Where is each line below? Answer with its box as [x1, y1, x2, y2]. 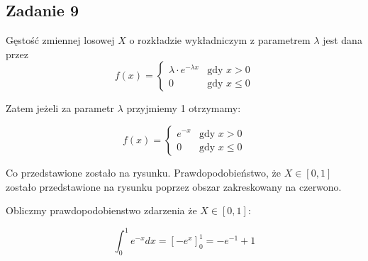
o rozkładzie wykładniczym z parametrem [129, 33, 311, 48]
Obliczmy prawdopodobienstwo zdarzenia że [6, 203, 197, 218]
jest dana [323, 33, 362, 48]
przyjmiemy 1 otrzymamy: [126, 101, 241, 116]
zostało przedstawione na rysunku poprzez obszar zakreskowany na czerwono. [6, 179, 342, 194]
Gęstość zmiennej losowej [6, 33, 115, 48]
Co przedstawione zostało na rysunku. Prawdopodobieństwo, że [6, 165, 281, 179]
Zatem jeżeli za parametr [6, 101, 114, 116]
